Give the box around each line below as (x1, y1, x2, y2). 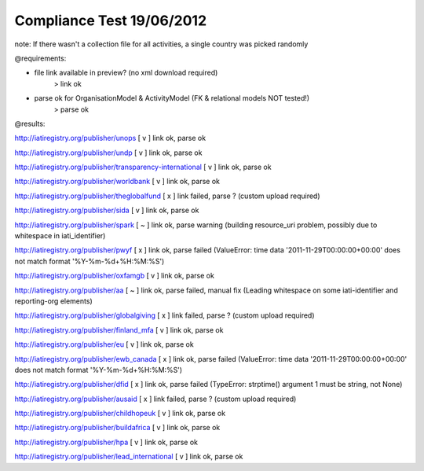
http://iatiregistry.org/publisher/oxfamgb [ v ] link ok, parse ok (14, 271, 215, 281)
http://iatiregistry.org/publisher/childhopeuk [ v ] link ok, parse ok (14, 409, 226, 418)
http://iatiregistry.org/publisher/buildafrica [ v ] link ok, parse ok (14, 423, 221, 432)
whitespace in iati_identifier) (14, 231, 106, 241)
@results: (14, 119, 46, 128)
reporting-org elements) (14, 296, 93, 306)
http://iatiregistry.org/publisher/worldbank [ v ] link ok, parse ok (14, 177, 220, 186)
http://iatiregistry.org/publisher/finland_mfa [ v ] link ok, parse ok (14, 325, 224, 334)
